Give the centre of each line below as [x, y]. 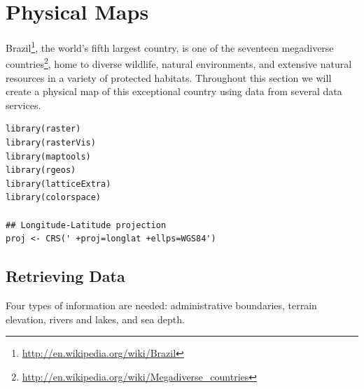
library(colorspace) [54, 198]
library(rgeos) [41, 170]
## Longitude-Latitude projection [86, 225]
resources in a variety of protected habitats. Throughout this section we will [169, 77]
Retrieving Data [65, 276]
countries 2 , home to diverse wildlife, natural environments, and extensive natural [179, 63]
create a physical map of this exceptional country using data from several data [174, 91]
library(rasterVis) [51, 143]
